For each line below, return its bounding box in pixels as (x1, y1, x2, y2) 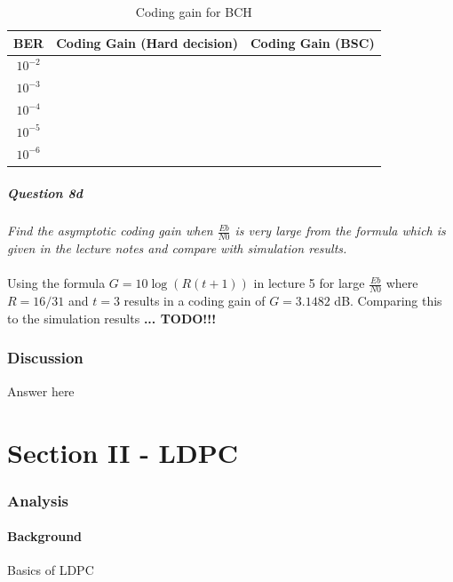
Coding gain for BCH (135, 3, 252, 20)
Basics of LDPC (7, 561, 94, 579)
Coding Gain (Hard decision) (56, 33, 238, 52)
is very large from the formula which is (234, 221, 446, 240)
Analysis (7, 489, 69, 511)
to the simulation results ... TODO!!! (7, 308, 217, 327)
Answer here (7, 381, 75, 400)
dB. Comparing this (334, 291, 442, 310)
